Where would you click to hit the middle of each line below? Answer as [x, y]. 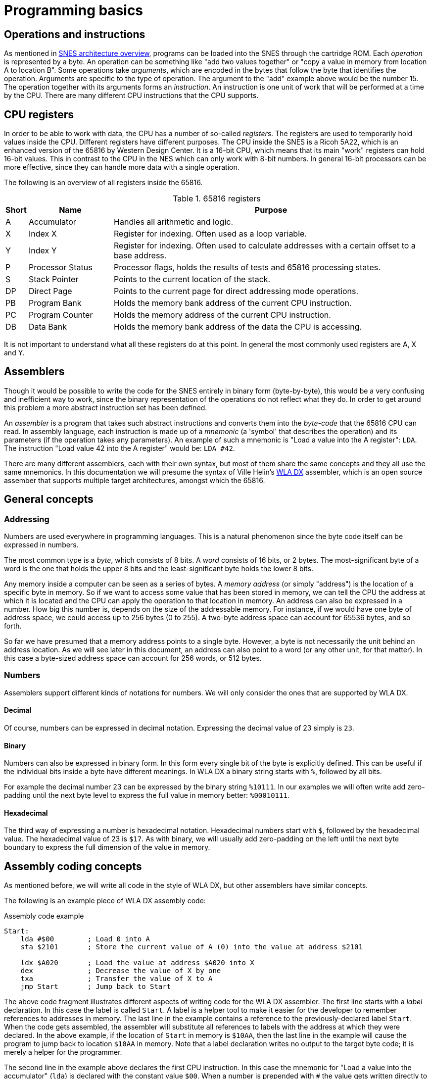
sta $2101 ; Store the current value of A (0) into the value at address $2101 [192, 947]
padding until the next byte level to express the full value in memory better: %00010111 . [147, 795]
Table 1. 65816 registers [217, 199]
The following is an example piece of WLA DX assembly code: [105, 901]
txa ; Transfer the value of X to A [117, 979]
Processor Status [60, 268]
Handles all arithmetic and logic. [174, 222]
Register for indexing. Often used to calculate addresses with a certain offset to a [265, 246]
